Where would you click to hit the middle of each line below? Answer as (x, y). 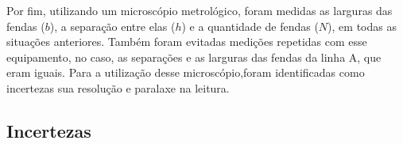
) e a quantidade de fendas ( (250, 26)
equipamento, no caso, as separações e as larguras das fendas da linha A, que (194, 57)
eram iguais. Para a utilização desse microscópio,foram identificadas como (186, 72)
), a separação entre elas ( (112, 26)
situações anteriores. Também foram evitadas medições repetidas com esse (187, 42)
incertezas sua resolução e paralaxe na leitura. (118, 87)
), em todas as (362, 26)
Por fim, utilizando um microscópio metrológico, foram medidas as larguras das (200, 10)
